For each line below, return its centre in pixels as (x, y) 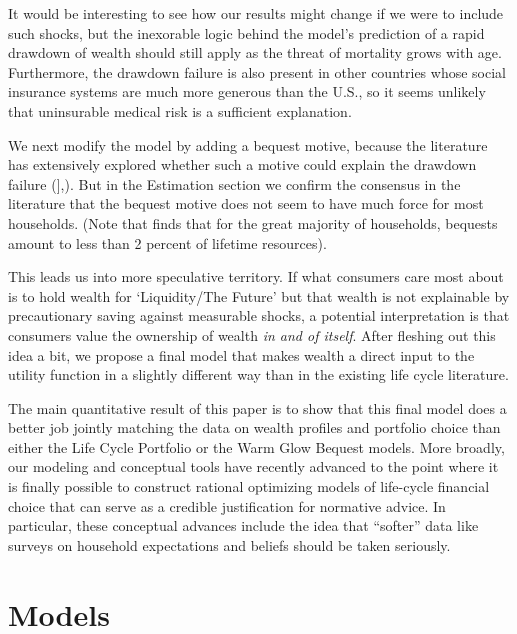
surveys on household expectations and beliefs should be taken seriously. (229, 544)
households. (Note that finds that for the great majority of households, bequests (253, 222)
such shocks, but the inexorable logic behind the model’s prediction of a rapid (246, 32)
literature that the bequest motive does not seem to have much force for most (246, 203)
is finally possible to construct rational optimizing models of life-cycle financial (249, 486)
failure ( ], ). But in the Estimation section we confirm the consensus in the (234, 183)
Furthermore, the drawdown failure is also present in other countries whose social (257, 71)
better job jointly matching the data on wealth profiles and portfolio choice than (254, 427)
